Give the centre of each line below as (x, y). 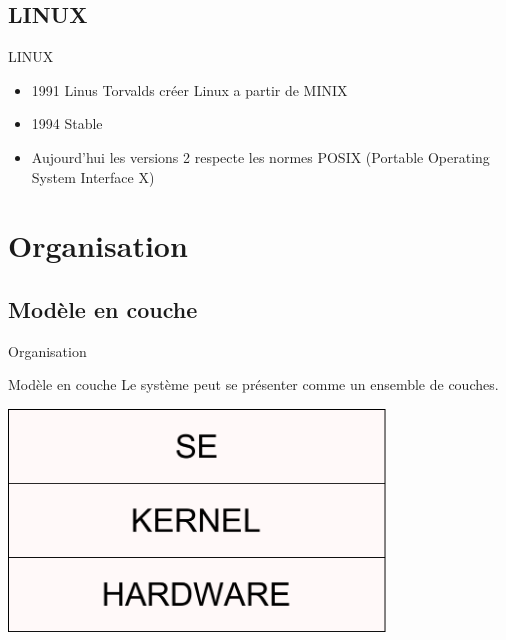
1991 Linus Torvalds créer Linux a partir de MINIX (189, 89)
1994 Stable (67, 123)
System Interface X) (93, 176)
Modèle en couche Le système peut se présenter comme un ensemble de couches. (253, 384)
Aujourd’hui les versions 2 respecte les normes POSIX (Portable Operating (260, 156)
